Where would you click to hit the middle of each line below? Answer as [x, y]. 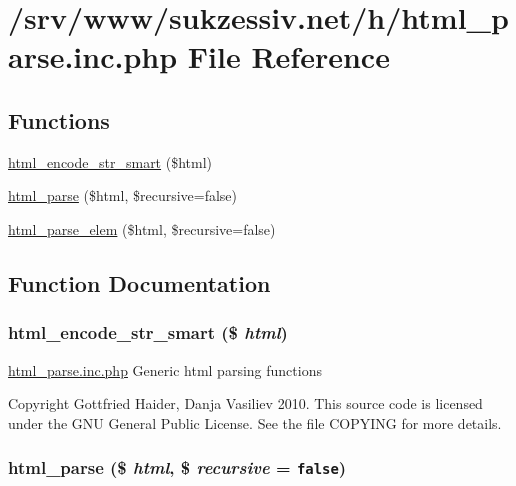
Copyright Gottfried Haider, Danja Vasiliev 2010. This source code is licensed [245, 403]
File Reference [288, 56]
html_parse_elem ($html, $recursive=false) [142, 228]
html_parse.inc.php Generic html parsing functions [165, 369]
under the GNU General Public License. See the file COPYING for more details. [255, 422]
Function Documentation [139, 282]
